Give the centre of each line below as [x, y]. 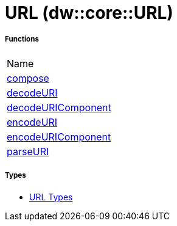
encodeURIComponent [59, 137]
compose [28, 78]
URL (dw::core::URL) [89, 13]
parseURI [28, 151]
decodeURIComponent [59, 107]
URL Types [51, 197]
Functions [22, 39]
